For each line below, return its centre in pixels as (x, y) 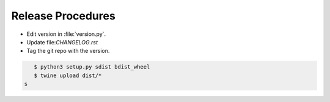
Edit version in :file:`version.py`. (66, 34)
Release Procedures (63, 16)
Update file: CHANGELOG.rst (62, 42)
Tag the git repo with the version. (68, 51)
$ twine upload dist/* (68, 75)
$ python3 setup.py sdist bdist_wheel (92, 67)
